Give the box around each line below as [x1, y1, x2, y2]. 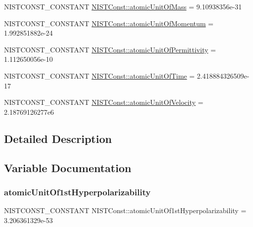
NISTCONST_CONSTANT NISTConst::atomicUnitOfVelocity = [4, 97, 204, 107]
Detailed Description [4, 131, 112, 146]
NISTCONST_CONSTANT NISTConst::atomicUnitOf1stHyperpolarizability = [4, 205, 247, 216]
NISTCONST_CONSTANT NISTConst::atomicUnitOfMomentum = [4, 18, 214, 28]
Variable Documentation [4, 160, 131, 175]
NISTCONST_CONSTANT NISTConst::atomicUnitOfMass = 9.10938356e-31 [4, 1, 242, 11]
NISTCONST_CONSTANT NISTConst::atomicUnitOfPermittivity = [4, 44, 216, 54]
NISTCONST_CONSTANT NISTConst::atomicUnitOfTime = [4, 70, 195, 81]
